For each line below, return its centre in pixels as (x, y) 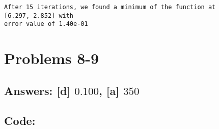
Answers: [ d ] (37, 90)
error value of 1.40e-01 (46, 24)
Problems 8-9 (52, 58)
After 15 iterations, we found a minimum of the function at (110, 7)
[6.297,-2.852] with (39, 15)
